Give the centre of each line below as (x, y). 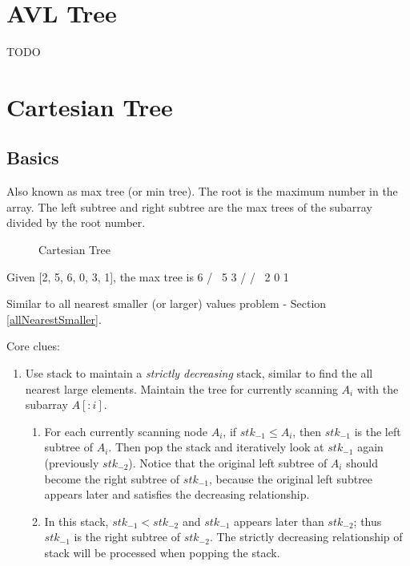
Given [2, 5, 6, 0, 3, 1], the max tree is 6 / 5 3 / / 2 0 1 (148, 276)
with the (378, 388)
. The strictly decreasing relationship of (306, 537)
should (362, 463)
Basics (33, 158)
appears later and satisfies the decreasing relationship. (177, 494)
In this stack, (76, 521)
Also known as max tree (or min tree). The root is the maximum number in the (202, 191)
